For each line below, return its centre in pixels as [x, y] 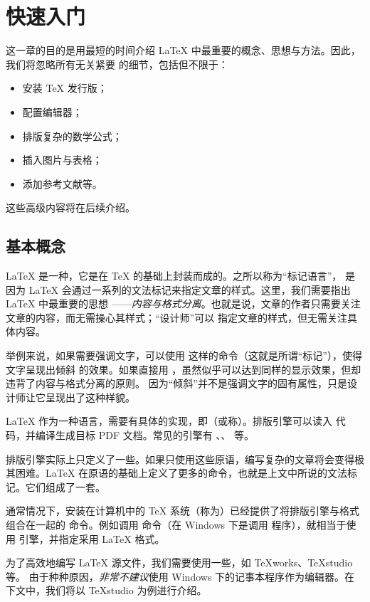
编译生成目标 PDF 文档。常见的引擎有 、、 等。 [145, 435]
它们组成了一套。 [65, 486]
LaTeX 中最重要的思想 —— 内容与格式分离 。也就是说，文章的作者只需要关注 [183, 303]
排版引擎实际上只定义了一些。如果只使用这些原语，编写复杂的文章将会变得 [180, 459]
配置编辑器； [52, 111]
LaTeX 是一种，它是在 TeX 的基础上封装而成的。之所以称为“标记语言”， [174, 276]
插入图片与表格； [62, 160]
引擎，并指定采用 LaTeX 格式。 [92, 538]
